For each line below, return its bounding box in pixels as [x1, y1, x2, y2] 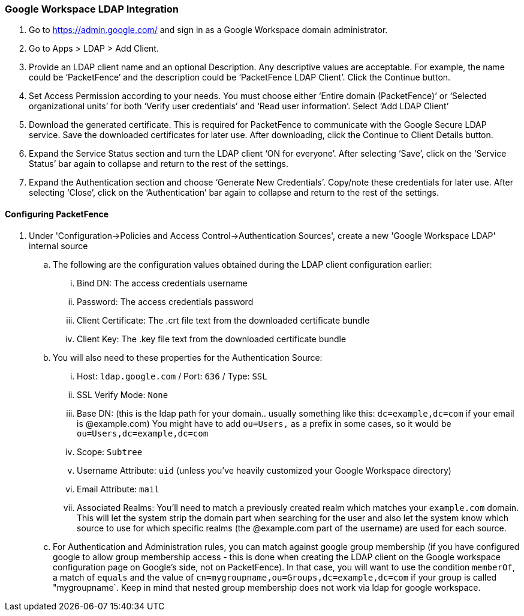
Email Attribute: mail [77, 483, 159, 494]
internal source [29, 240, 88, 251]
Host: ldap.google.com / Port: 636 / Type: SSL [77, 370, 267, 381]
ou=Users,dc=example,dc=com [77, 428, 209, 438]
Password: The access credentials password [77, 296, 254, 307]
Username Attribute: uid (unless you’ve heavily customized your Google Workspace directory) [77, 465, 451, 476]
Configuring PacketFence [5, 208, 109, 219]
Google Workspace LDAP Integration [5, 3, 179, 15]
